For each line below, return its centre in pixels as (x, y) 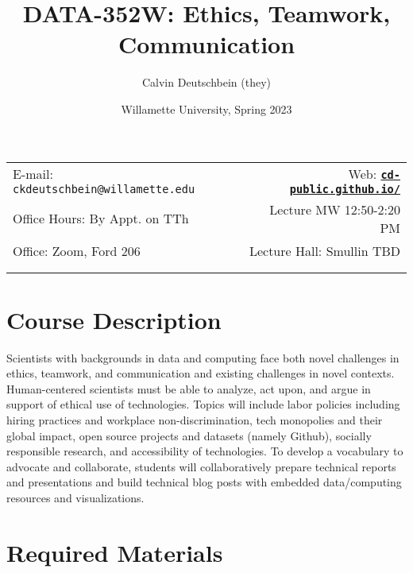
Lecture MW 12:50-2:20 (335, 209)
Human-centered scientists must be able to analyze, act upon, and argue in (189, 388)
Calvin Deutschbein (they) (206, 82)
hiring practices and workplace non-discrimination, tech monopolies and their (195, 420)
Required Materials (115, 552)
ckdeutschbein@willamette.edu (104, 189)
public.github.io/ (345, 189)
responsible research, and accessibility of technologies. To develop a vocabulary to (205, 451)
